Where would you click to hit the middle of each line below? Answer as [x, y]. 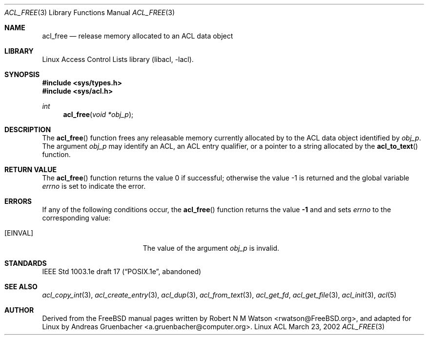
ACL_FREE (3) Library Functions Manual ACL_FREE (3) [90, 12]
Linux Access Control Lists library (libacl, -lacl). [118, 59]
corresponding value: [76, 218]
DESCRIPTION [28, 130]
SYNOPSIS [22, 74]
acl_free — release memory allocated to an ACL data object [138, 36]
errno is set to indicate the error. [94, 186]
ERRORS [18, 201]
